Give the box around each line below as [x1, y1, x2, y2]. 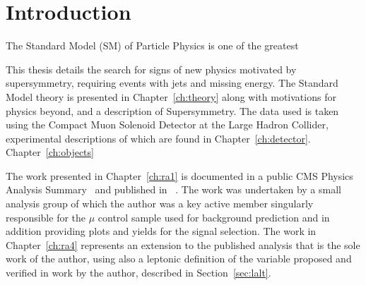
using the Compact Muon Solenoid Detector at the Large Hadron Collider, [6, 117, 329, 132]
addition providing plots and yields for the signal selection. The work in [6, 224, 317, 238]
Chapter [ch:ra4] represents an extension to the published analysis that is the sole [6, 237, 360, 252]
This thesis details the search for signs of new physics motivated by [6, 61, 297, 76]
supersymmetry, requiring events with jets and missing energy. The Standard [6, 75, 338, 90]
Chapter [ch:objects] [6, 145, 94, 159]
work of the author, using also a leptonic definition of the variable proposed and [6, 251, 352, 266]
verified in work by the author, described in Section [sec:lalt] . [6, 265, 271, 280]
